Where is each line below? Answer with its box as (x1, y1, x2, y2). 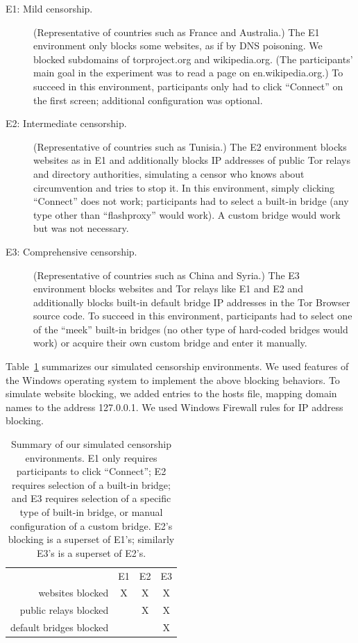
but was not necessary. (33, 221, 129, 235)
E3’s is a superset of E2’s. (36, 545, 146, 560)
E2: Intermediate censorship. (6, 116, 127, 131)
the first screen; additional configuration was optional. (33, 92, 263, 107)
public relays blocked (19, 603, 109, 617)
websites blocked (38, 585, 109, 600)
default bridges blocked (10, 620, 109, 635)
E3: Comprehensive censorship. (6, 244, 137, 258)
